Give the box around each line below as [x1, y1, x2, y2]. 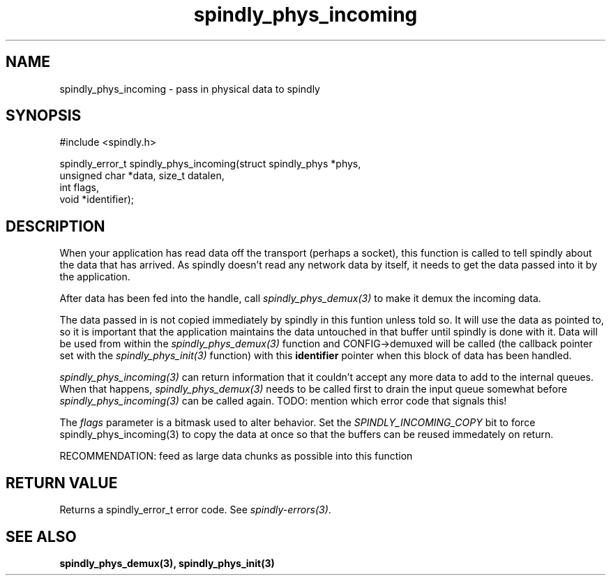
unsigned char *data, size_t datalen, [59, 169, 225, 182]
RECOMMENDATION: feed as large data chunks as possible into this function [59, 450, 413, 462]
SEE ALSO [6, 527, 77, 545]
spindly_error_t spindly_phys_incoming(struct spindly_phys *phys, [59, 158, 361, 170]
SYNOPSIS [6, 107, 82, 125]
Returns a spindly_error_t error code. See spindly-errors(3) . [59, 504, 331, 516]
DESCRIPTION [6, 217, 105, 235]
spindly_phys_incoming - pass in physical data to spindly [59, 82, 320, 95]
